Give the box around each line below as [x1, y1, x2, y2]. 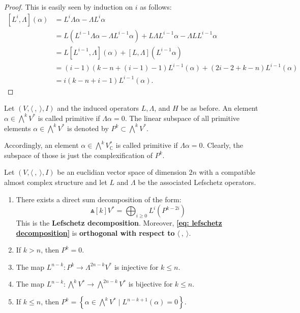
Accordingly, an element [4, 140, 79, 150]
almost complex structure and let [4, 176, 107, 187]
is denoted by [67, 122, 109, 133]
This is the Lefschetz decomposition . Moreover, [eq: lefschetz [16, 217, 222, 228]
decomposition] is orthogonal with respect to [16, 227, 175, 238]
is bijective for [128, 278, 173, 289]
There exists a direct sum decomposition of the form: [16, 194, 182, 204]
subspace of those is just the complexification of [4, 149, 153, 160]
